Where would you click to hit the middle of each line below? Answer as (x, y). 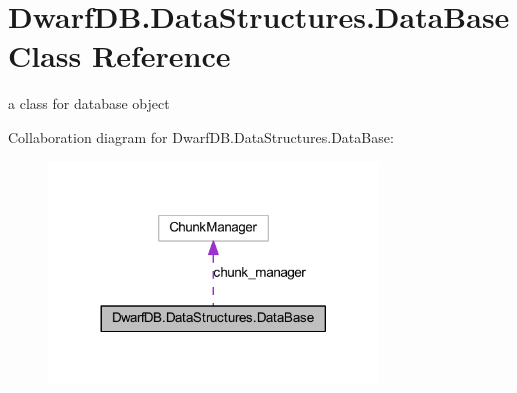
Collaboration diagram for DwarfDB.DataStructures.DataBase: (201, 136)
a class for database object (89, 103)
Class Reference (119, 55)
